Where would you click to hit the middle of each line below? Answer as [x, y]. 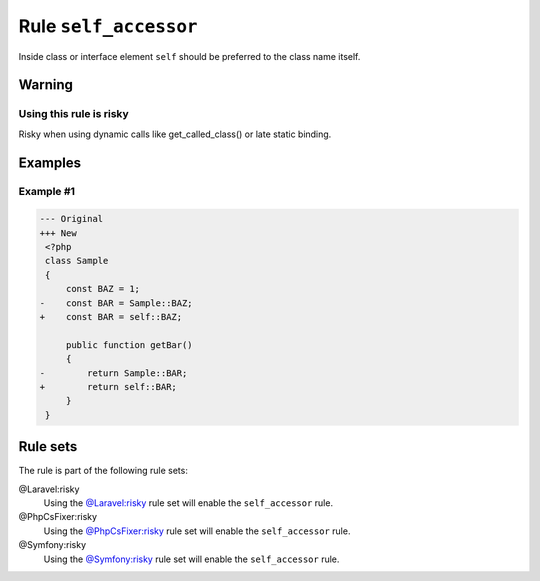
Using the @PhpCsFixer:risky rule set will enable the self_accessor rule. [197, 531]
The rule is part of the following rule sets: [103, 471]
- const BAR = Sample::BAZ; [116, 303]
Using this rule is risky [73, 114]
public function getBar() [129, 344]
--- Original [71, 219]
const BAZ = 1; [102, 289]
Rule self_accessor [108, 26]
